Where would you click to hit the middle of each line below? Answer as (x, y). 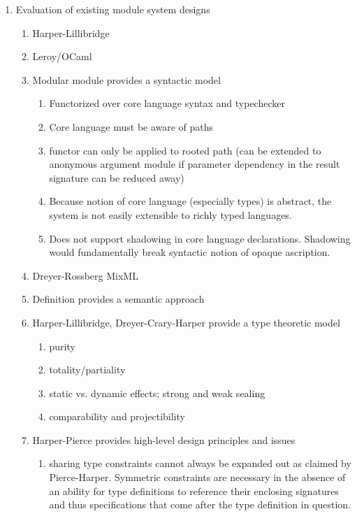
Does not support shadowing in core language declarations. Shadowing (200, 238)
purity (62, 346)
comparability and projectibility (117, 416)
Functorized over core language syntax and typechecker (167, 103)
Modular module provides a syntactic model (126, 79)
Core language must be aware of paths (131, 126)
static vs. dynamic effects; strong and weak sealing (157, 393)
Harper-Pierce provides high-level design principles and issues (164, 439)
